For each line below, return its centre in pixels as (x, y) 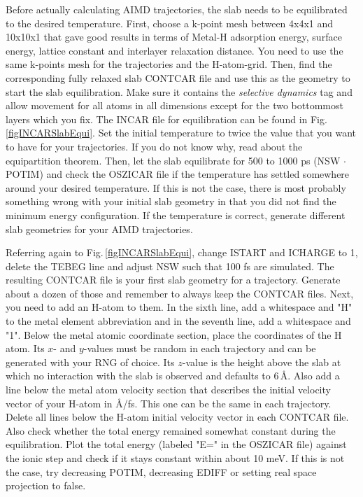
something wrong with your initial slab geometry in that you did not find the (171, 201)
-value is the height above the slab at (262, 362)
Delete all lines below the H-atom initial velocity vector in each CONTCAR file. (177, 417)
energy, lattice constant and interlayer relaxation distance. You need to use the (175, 50)
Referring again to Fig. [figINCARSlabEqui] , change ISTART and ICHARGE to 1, (182, 252)
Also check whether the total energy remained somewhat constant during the (171, 430)
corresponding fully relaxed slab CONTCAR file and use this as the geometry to (178, 77)
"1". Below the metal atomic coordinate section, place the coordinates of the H (174, 334)
